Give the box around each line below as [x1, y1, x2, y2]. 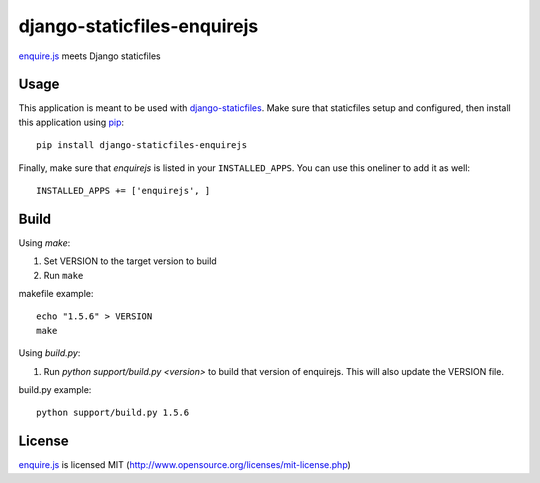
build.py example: [18, 384, 92, 396]
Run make [43, 269, 84, 281]
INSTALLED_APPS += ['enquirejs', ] [36, 185, 211, 197]
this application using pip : [18, 116, 125, 128]
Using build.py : [18, 347, 81, 359]
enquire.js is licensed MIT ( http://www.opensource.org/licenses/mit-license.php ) [18, 459, 352, 471]
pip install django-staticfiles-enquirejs [36, 140, 248, 151]
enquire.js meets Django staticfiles [18, 50, 161, 62]
